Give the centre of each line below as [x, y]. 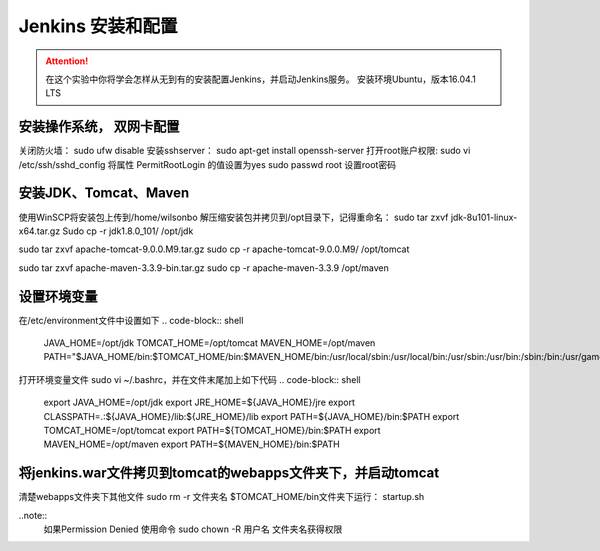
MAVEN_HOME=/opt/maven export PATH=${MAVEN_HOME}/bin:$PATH [191, 444]
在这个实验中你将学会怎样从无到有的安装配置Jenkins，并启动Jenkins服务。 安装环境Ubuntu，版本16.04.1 [261, 79]
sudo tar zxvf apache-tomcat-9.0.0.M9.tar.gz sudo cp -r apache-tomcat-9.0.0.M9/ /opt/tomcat [214, 249]
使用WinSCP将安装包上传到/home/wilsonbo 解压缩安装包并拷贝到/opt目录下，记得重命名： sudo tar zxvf [233, 217]
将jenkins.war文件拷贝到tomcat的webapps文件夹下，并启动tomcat [229, 473]
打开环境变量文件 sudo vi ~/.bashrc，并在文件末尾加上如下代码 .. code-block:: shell [189, 379]
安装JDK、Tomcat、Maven [104, 193]
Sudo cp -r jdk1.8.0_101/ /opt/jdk [128, 231]
